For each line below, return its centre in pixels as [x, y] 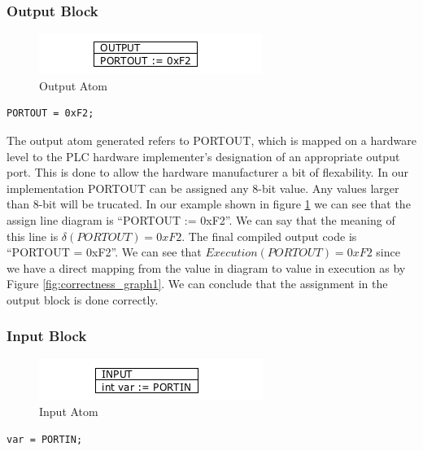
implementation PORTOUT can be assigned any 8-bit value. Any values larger [203, 188]
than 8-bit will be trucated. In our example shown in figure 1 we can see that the [209, 204]
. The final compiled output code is [269, 236]
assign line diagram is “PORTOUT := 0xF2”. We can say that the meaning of [201, 219]
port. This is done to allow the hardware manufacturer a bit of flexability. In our [207, 172]
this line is [33, 236]
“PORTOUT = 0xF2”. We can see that [104, 252]
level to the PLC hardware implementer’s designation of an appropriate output [203, 156]
